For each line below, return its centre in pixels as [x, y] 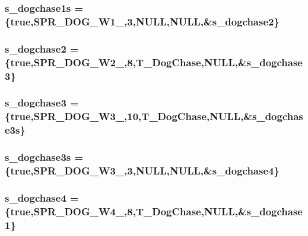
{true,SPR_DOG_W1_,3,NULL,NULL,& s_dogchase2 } [142, 21]
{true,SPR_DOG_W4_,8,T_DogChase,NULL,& [126, 211]
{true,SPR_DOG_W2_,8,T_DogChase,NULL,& [126, 62]
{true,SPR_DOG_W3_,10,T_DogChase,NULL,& [128, 116]
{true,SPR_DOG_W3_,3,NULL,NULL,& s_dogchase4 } [142, 170]
